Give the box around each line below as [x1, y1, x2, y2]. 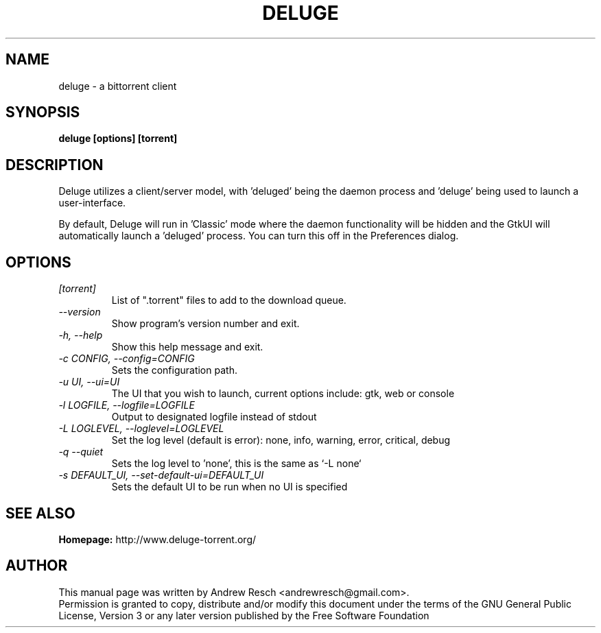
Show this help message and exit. [111, 341, 263, 353]
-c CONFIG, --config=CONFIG [58, 353, 195, 365]
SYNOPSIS [5, 104, 80, 121]
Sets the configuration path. [111, 364, 237, 377]
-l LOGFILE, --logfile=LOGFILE [58, 399, 195, 411]
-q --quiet [58, 446, 104, 458]
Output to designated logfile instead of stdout [111, 411, 317, 423]
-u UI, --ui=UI [58, 376, 120, 388]
